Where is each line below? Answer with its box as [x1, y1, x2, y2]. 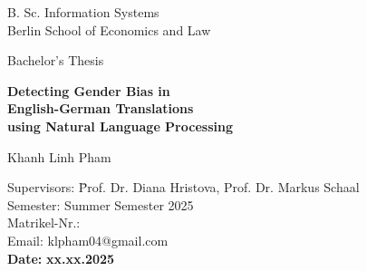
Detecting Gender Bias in [7, 81, 170, 100]
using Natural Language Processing [7, 116, 233, 135]
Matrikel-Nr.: [7, 213, 81, 232]
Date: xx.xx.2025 [7, 248, 115, 267]
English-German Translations [7, 99, 194, 118]
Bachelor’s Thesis [7, 51, 104, 70]
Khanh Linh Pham [7, 147, 111, 166]
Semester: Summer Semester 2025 [7, 195, 194, 214]
